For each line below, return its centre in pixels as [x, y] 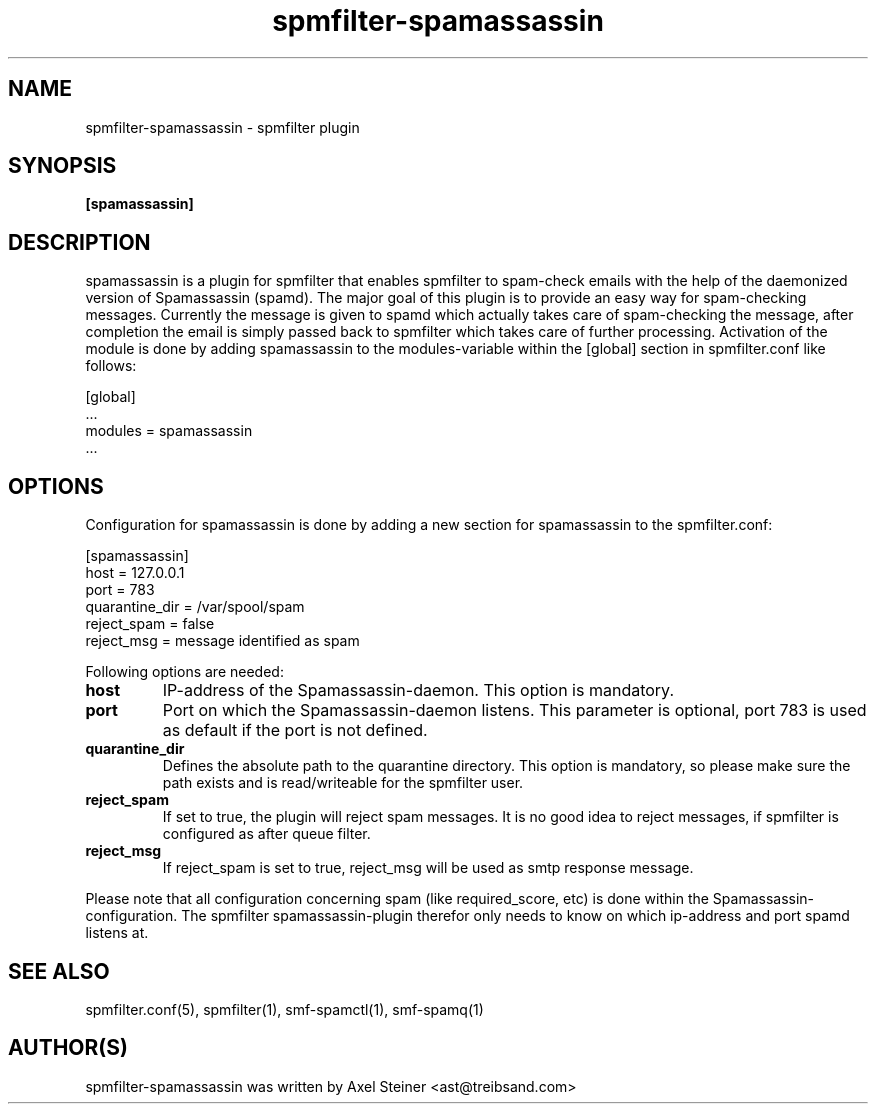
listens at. [117, 933]
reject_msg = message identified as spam [222, 641]
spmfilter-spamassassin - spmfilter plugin [222, 127]
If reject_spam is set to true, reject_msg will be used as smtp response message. [428, 868]
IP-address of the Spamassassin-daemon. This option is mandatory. [418, 690]
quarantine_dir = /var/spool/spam [195, 607]
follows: [111, 366]
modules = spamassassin [169, 431]
